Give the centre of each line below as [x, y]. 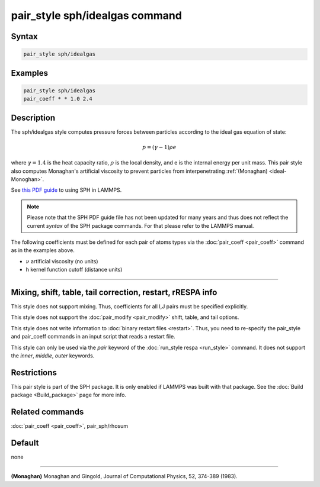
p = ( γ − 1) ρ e [159, 147]
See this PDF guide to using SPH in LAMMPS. [66, 190]
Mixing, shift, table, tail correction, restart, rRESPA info [114, 292]
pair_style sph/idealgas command [96, 15]
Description [33, 117]
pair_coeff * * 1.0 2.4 [58, 99]
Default [25, 443]
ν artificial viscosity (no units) [62, 261]
